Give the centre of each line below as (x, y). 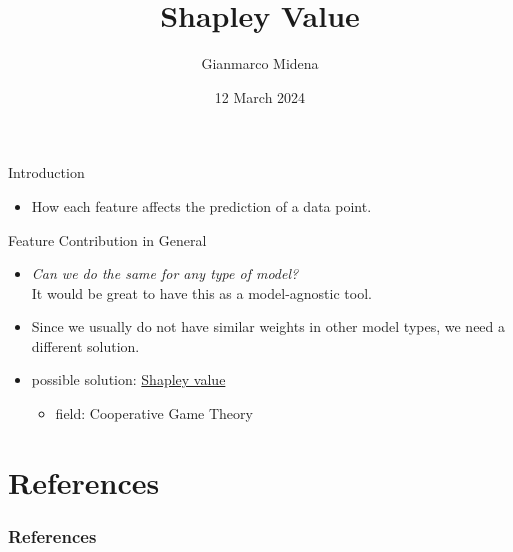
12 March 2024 (260, 96)
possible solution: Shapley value (128, 379)
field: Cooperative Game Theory (154, 413)
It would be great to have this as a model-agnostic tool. (201, 292)
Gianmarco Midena (260, 63)
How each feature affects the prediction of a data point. (201, 205)
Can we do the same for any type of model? (165, 273)
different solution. (85, 345)
